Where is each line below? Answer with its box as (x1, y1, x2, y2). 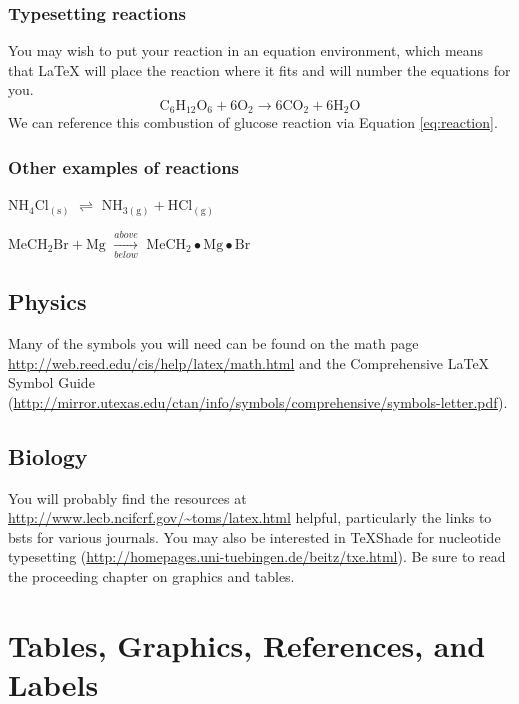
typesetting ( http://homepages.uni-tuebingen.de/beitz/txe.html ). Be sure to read (8, 546, 506, 567)
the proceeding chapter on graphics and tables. (8, 566, 295, 587)
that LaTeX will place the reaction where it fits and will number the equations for (8, 59, 511, 80)
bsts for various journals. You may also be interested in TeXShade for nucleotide (8, 526, 501, 547)
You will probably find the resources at (8, 487, 247, 508)
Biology (8, 440, 88, 471)
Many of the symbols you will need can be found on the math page (8, 333, 419, 354)
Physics (8, 286, 87, 317)
